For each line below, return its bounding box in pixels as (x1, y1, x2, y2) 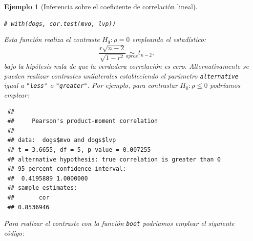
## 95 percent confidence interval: (7, 165, 126, 173)
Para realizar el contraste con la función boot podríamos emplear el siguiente (4, 218, 234, 228)
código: (4, 227, 24, 238)
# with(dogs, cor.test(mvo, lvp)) (4, 20, 116, 27)
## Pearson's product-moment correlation (7, 118, 158, 125)
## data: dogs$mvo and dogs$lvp (7, 137, 116, 144)
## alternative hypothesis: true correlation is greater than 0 (7, 156, 221, 163)
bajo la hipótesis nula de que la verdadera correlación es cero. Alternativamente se (4, 61, 249, 71)
